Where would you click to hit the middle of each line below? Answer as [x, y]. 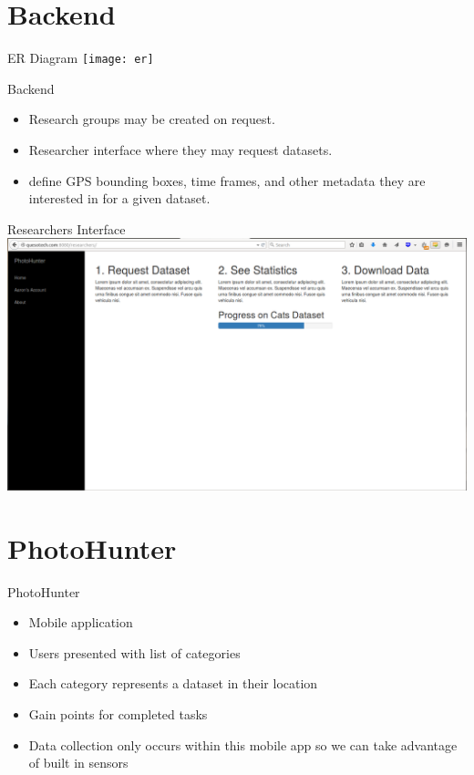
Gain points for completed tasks [118, 714]
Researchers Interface [67, 228]
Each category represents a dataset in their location [173, 683]
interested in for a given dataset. [119, 198]
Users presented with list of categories [134, 652]
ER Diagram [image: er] [81, 58]
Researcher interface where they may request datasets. [180, 149]
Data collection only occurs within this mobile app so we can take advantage [243, 744]
